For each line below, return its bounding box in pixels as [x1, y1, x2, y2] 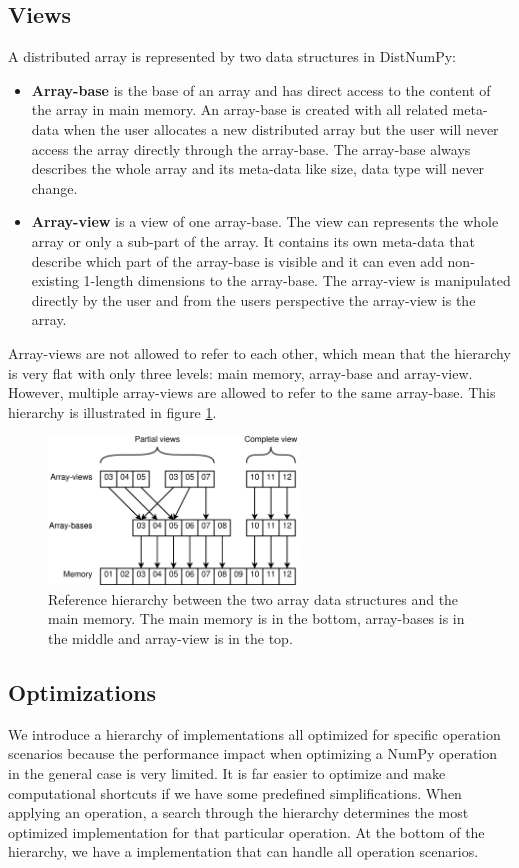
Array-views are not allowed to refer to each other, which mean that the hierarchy [8, 342, 511, 363]
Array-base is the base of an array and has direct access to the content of [31, 79, 491, 100]
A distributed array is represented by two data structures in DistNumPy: [8, 46, 456, 67]
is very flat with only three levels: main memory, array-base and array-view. [8, 362, 473, 383]
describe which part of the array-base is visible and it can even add [31, 250, 443, 271]
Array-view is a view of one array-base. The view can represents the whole [31, 211, 499, 232]
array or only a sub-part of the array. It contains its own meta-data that [31, 230, 475, 251]
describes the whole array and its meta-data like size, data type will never [31, 158, 485, 179]
